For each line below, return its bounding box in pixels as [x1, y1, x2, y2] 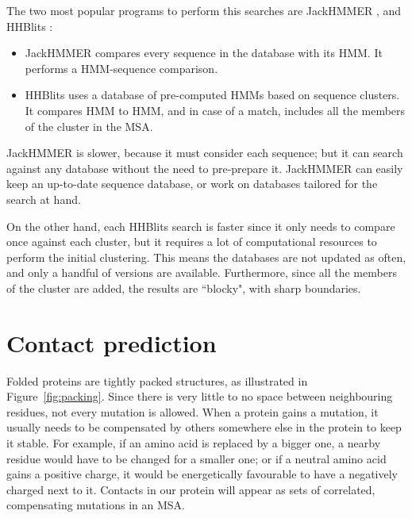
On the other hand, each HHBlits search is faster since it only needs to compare [6, 217, 395, 234]
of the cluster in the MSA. [25, 117, 153, 134]
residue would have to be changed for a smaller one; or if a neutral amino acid [6, 450, 387, 466]
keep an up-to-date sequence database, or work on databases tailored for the [6, 175, 378, 192]
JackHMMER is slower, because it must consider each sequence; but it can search [6, 144, 403, 161]
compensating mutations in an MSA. [6, 497, 185, 513]
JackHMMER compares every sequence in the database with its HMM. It [25, 44, 383, 61]
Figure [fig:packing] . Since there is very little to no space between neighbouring [6, 388, 393, 405]
